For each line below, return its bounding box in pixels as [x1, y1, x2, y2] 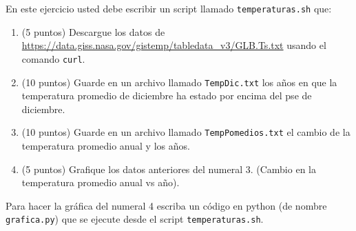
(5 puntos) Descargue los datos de [21, 24, 165, 39]
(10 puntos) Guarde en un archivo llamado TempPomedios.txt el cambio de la [21, 125, 350, 139]
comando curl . [21, 51, 85, 66]
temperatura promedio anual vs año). [21, 175, 180, 190]
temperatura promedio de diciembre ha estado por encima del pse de [21, 88, 312, 103]
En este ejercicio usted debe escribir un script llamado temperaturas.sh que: [6, 1, 332, 15]
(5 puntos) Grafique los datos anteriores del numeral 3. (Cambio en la [21, 161, 316, 176]
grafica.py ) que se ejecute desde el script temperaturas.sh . [6, 212, 264, 226]
